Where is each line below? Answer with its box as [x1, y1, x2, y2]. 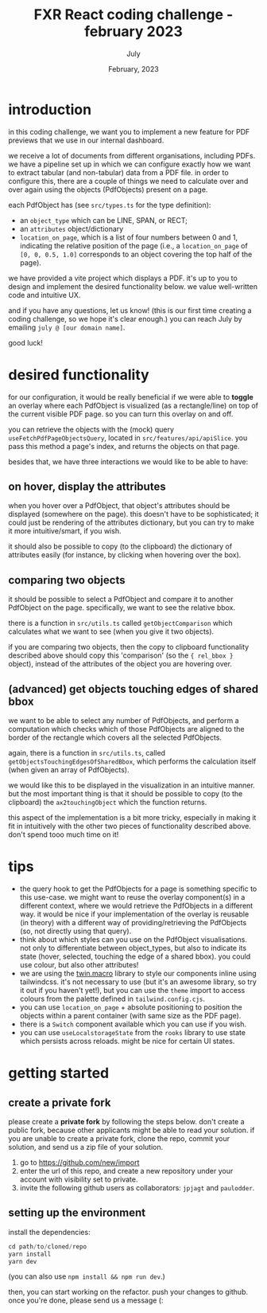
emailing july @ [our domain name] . [8, 322, 126, 332]
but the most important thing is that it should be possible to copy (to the [8, 789, 243, 799]
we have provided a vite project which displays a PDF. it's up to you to [8, 273, 238, 283]
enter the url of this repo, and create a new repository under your [19, 1166, 234, 1175]
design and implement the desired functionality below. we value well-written [8, 281, 258, 291]
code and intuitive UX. [8, 290, 81, 299]
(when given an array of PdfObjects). [8, 765, 130, 775]
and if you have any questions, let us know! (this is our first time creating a [8, 305, 252, 315]
